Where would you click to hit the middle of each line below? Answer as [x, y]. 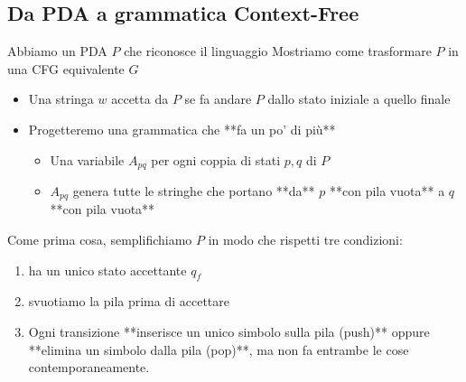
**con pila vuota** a [387, 191]
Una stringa [61, 99]
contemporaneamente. [89, 367]
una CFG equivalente [66, 68]
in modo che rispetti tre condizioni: [305, 240]
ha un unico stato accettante [107, 270]
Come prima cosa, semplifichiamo [100, 240]
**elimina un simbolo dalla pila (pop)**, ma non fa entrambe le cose [219, 349]
